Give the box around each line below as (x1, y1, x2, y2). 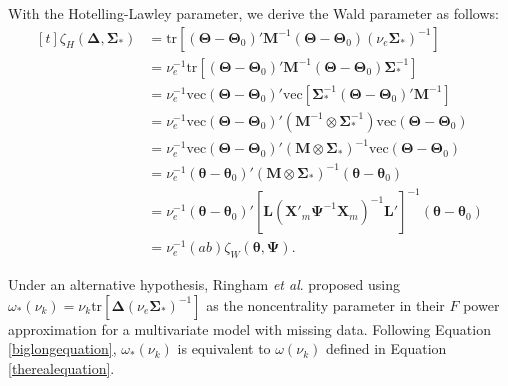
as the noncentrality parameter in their (206, 294, 445, 315)
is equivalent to (177, 338, 271, 359)
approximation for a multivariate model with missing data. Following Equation (8, 318, 491, 339)
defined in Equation (325, 338, 447, 359)
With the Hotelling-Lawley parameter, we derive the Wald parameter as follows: (8, 3, 499, 23)
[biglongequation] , (8, 338, 117, 359)
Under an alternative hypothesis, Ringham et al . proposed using (8, 274, 400, 295)
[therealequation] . (8, 358, 115, 378)
